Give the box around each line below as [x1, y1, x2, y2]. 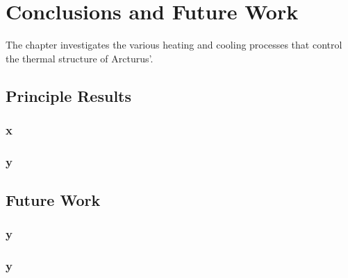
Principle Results [6, 85, 131, 106]
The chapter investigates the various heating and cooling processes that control [6, 37, 342, 52]
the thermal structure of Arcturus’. [6, 51, 154, 65]
